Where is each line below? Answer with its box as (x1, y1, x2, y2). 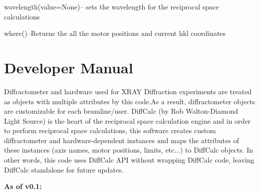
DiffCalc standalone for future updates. (4, 164, 124, 175)
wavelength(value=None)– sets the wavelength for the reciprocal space (4, 1, 219, 11)
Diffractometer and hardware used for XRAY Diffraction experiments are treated (4, 86, 252, 96)
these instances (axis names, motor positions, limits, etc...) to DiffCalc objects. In (4, 145, 254, 155)
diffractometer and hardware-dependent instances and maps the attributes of (4, 135, 239, 145)
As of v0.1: (4, 181, 42, 192)
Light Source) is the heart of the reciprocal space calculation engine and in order (4, 115, 251, 126)
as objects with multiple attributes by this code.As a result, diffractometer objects (4, 96, 256, 106)
